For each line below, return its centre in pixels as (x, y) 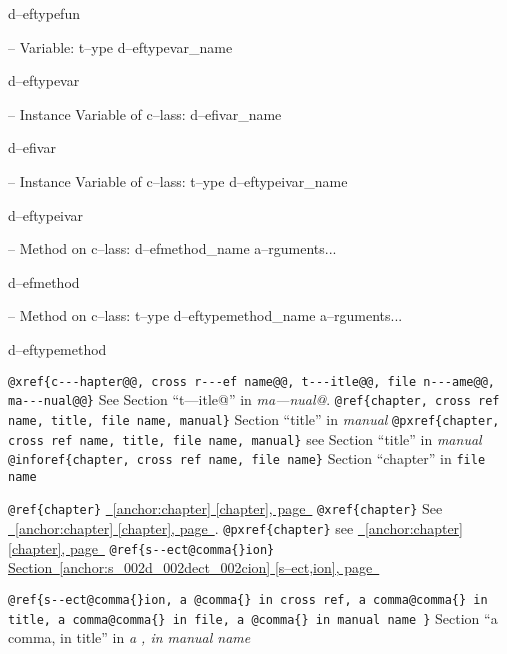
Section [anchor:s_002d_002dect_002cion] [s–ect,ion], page (190, 567)
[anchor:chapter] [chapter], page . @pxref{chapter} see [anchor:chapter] (239, 528)
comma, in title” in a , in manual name (129, 637)
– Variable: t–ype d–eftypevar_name (120, 46)
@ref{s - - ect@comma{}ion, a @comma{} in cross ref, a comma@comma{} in (248, 600)
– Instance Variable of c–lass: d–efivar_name (145, 113)
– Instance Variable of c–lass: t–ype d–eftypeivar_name (178, 180)
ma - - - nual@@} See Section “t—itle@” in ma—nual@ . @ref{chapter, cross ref (254, 399)
